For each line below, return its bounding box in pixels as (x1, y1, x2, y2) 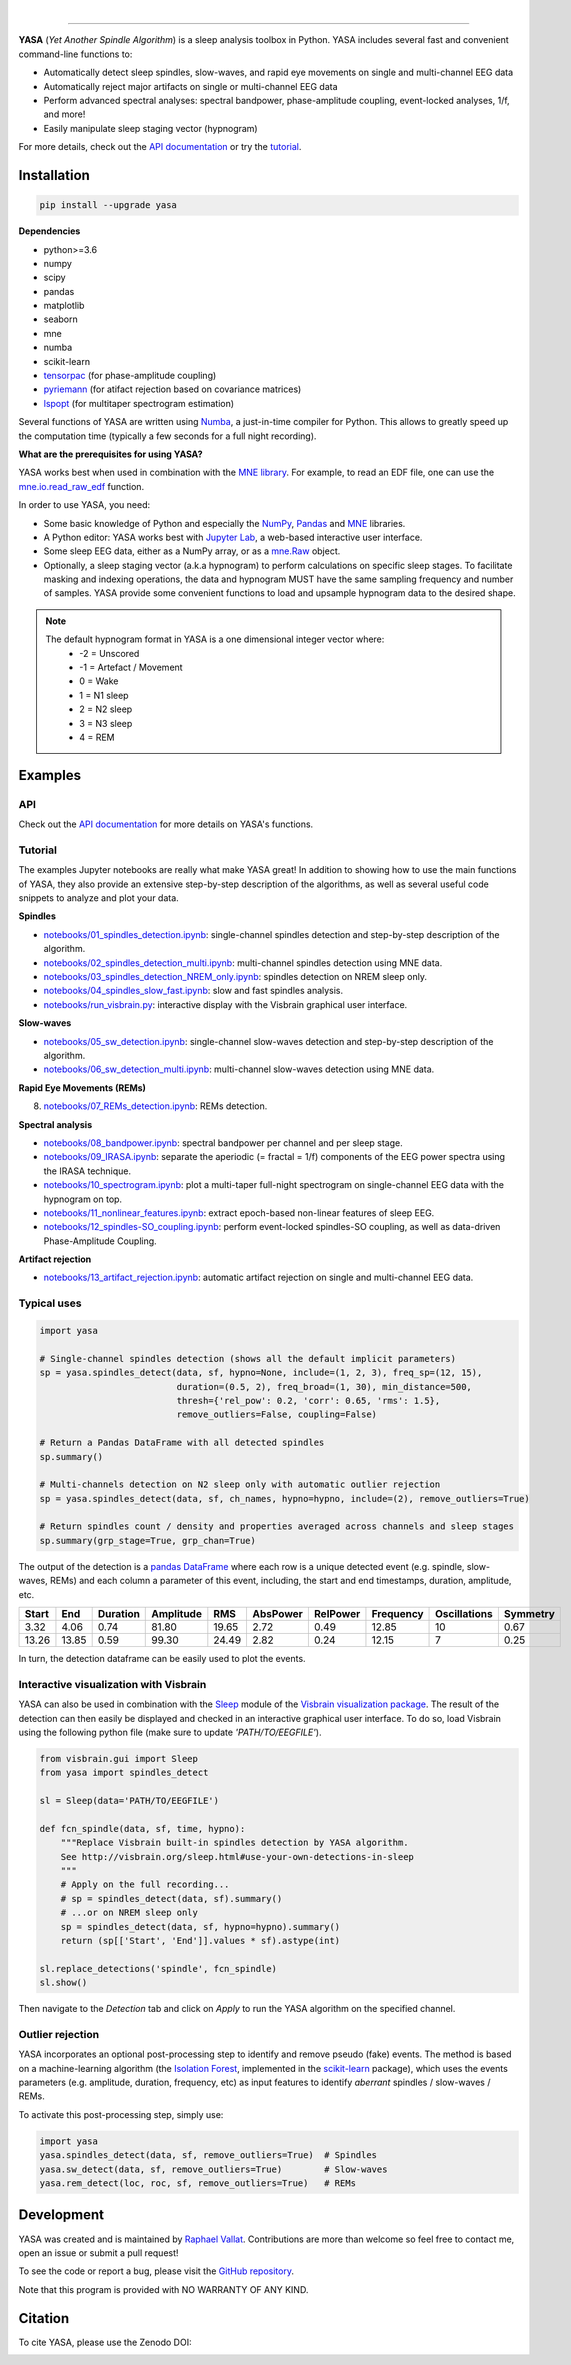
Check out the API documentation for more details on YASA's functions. (18, 818, 314, 830)
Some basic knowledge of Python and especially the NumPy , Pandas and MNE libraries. (43, 517, 406, 529)
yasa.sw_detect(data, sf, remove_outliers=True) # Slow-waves (39, 2163, 388, 2175)
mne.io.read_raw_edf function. (18, 480, 145, 492)
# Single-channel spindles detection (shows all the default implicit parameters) (39, 1353, 457, 1364)
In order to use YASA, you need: (18, 499, 151, 511)
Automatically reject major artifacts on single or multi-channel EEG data (43, 80, 339, 92)
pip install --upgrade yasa (39, 200, 177, 211)
